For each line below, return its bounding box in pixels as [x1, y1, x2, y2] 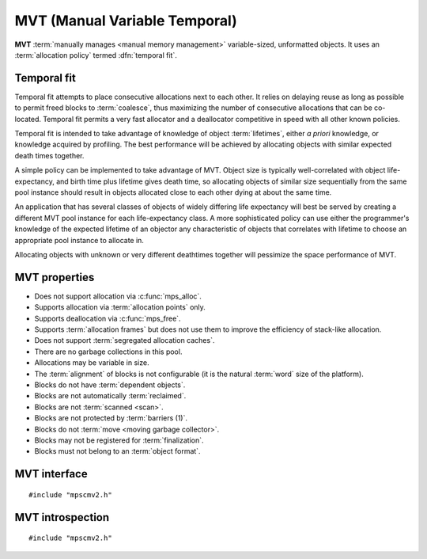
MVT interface [14, 467, 88, 481]
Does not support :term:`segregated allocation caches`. [34, 336, 215, 345]
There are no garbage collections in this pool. [34, 347, 183, 356]
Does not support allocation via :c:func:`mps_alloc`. [34, 291, 202, 301]
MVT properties [14, 270, 95, 284]
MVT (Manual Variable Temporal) [14, 12, 237, 29]
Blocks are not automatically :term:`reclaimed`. [34, 391, 187, 401]
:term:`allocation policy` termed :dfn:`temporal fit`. [14, 50, 177, 59]
